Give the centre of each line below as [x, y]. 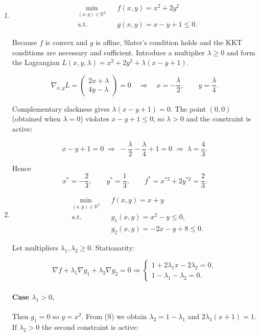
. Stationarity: [113, 247]
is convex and [66, 42]
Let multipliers [35, 247]
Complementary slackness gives [61, 108]
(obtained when [36, 119]
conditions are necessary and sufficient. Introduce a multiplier [108, 52]
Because [25, 42]
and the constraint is [218, 119]
